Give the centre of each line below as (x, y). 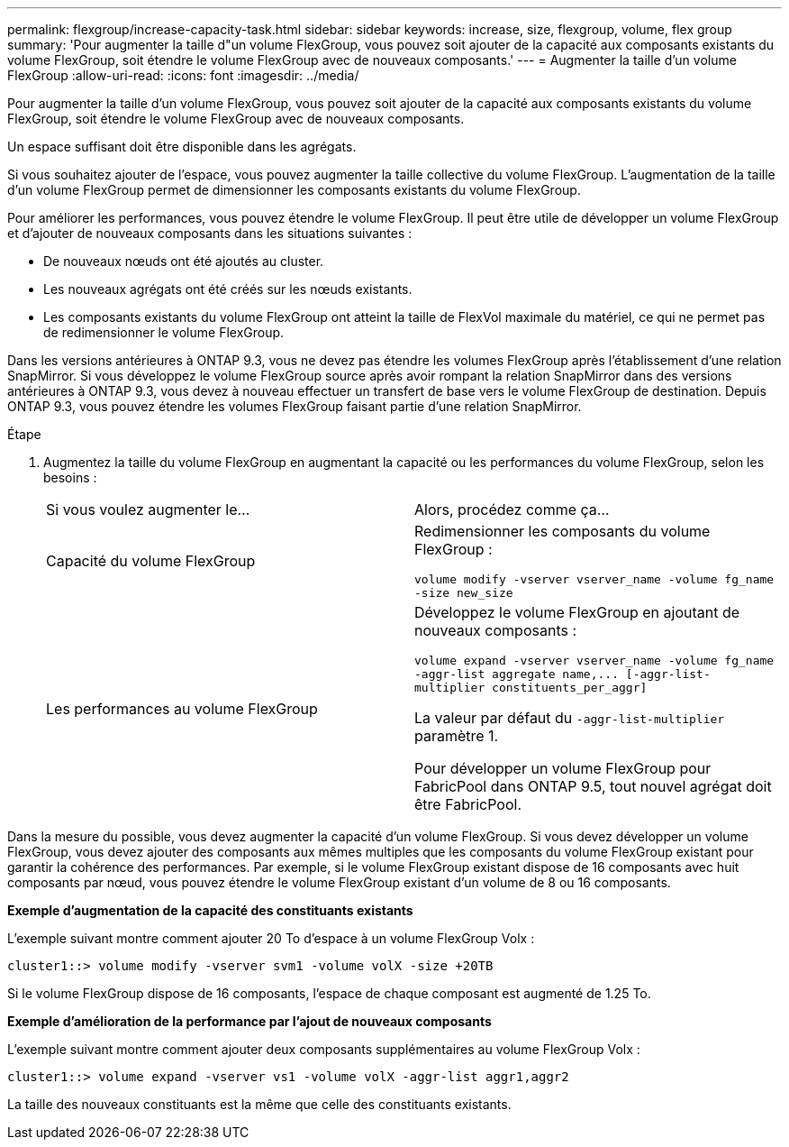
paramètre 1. (457, 736)
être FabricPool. (468, 804)
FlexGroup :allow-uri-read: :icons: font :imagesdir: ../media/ (183, 75)
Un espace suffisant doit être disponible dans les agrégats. (182, 147)
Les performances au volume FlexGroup (182, 708)
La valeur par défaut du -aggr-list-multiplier (570, 718)
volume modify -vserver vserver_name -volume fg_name (594, 579)
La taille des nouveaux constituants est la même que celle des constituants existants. (259, 1104)
